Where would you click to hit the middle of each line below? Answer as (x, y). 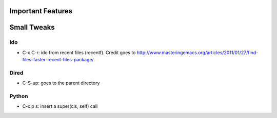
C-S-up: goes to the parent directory (61, 83)
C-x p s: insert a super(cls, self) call (60, 106)
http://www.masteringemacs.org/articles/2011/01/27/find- (197, 52)
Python (19, 96)
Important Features (41, 11)
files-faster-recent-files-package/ (58, 60)
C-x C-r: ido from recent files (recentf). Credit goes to (79, 52)
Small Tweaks (32, 27)
